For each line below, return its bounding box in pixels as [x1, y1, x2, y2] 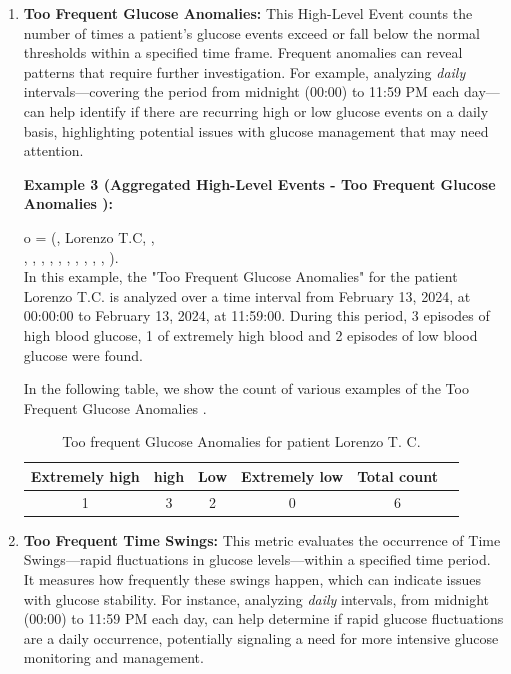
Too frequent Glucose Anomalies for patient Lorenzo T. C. [62, 431, 421, 452]
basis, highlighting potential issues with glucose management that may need [23, 120, 489, 141]
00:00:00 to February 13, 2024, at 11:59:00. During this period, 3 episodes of [23, 305, 490, 326]
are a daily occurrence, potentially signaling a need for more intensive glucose [23, 627, 499, 648]
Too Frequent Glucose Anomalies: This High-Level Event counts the [23, 3, 473, 23]
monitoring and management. [23, 647, 204, 668]
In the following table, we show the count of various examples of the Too [23, 378, 469, 399]
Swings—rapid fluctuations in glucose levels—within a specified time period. [23, 549, 491, 570]
